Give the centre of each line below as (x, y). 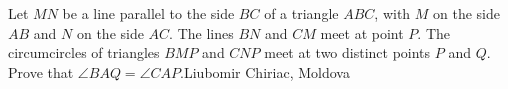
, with (392, 13)
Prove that (41, 71)
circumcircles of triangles (84, 52)
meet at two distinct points (347, 52)
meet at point (362, 32)
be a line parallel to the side (148, 13)
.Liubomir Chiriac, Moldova (265, 71)
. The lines (201, 32)
